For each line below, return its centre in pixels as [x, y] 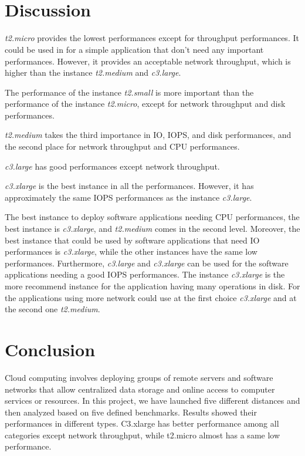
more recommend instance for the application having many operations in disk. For [152, 286]
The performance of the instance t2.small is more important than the [129, 92]
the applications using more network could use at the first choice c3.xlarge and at [151, 297]
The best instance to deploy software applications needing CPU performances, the [152, 217]
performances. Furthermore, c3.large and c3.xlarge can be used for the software [147, 263]
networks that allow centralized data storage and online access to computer [140, 389]
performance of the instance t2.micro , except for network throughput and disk [145, 104]
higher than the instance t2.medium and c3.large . [93, 72]
